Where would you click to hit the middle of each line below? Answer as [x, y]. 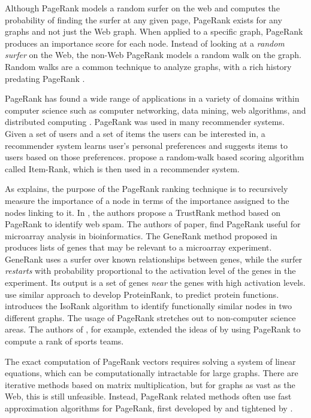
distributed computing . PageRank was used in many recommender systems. [145, 122]
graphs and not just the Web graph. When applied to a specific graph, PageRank [154, 31]
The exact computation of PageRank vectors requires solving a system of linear [150, 361]
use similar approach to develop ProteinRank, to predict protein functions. [142, 294]
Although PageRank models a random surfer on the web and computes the [142, 8]
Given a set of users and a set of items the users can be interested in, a [135, 133]
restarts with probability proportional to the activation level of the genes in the [150, 271]
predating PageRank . [45, 78]
